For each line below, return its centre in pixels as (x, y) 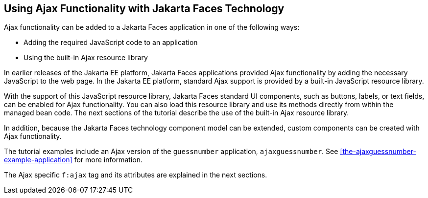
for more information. (108, 160)
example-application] (38, 160)
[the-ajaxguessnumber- (378, 152)
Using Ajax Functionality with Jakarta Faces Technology (144, 9)
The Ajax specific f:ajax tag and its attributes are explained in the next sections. (136, 175)
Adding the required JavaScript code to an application (111, 43)
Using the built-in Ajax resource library (86, 58)
